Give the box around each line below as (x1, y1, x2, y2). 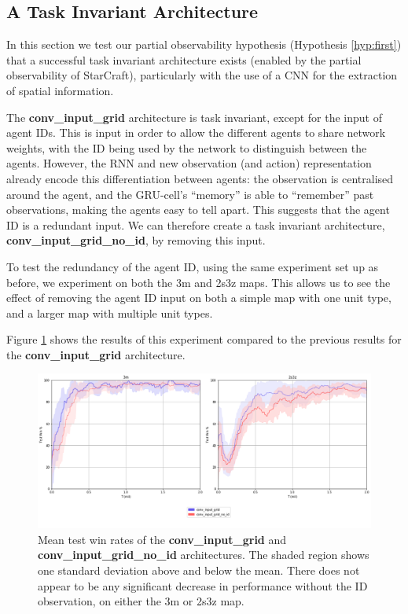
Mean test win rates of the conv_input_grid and (38, 531, 287, 547)
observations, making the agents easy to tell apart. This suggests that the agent (6, 201, 390, 218)
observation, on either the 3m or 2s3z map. (38, 593, 244, 609)
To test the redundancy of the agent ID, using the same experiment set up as (6, 258, 379, 274)
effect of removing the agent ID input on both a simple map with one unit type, (6, 289, 391, 306)
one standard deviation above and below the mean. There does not (38, 561, 360, 578)
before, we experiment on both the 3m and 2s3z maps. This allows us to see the (6, 274, 391, 290)
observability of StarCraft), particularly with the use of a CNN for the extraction (6, 67, 398, 83)
